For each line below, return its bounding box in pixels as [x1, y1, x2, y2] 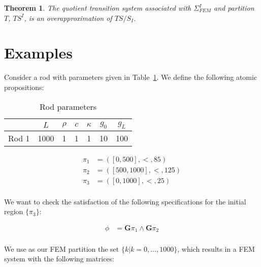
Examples [4, 42, 73, 63]
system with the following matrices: [4, 253, 114, 264]
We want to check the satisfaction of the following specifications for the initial [4, 196, 246, 206]
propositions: [4, 81, 44, 92]
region [4, 206, 23, 217]
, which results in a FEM [177, 243, 255, 254]
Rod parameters [40, 100, 96, 112]
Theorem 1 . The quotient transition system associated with [4, 3, 191, 13]
